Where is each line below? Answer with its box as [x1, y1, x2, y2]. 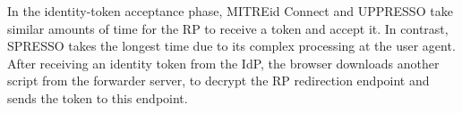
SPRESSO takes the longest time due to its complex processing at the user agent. [7, 36, 456, 55]
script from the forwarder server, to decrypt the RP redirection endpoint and [7, 71, 430, 90]
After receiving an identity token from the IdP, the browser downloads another [7, 53, 440, 72]
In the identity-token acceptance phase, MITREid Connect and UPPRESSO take [7, 2, 453, 20]
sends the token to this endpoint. [7, 88, 188, 107]
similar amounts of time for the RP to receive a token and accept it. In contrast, [7, 19, 449, 37]
